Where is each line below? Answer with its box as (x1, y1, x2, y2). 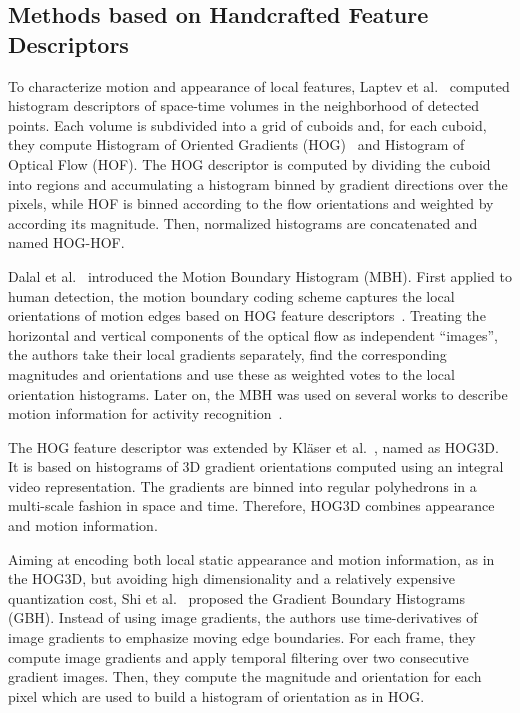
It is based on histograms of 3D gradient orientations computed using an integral (8, 456, 504, 477)
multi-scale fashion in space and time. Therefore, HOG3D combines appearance (8, 495, 495, 516)
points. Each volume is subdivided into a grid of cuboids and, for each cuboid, (8, 114, 487, 135)
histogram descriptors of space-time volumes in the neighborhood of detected (8, 95, 480, 116)
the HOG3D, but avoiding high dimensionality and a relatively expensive (8, 568, 455, 589)
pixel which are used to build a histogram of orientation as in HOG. (8, 685, 425, 706)
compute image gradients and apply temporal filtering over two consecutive (8, 646, 469, 667)
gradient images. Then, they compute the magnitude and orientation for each (8, 666, 482, 687)
